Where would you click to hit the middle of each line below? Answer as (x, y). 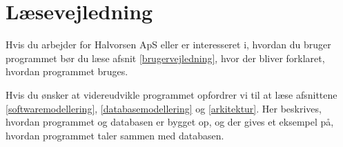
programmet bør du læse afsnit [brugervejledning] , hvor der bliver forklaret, (165, 58)
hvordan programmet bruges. (67, 71)
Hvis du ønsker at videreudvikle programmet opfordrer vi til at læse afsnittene (171, 94)
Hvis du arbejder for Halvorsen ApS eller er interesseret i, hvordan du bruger (168, 45)
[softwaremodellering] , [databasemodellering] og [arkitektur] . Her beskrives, (164, 108)
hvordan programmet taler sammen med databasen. (115, 135)
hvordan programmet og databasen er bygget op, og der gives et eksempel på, (170, 122)
